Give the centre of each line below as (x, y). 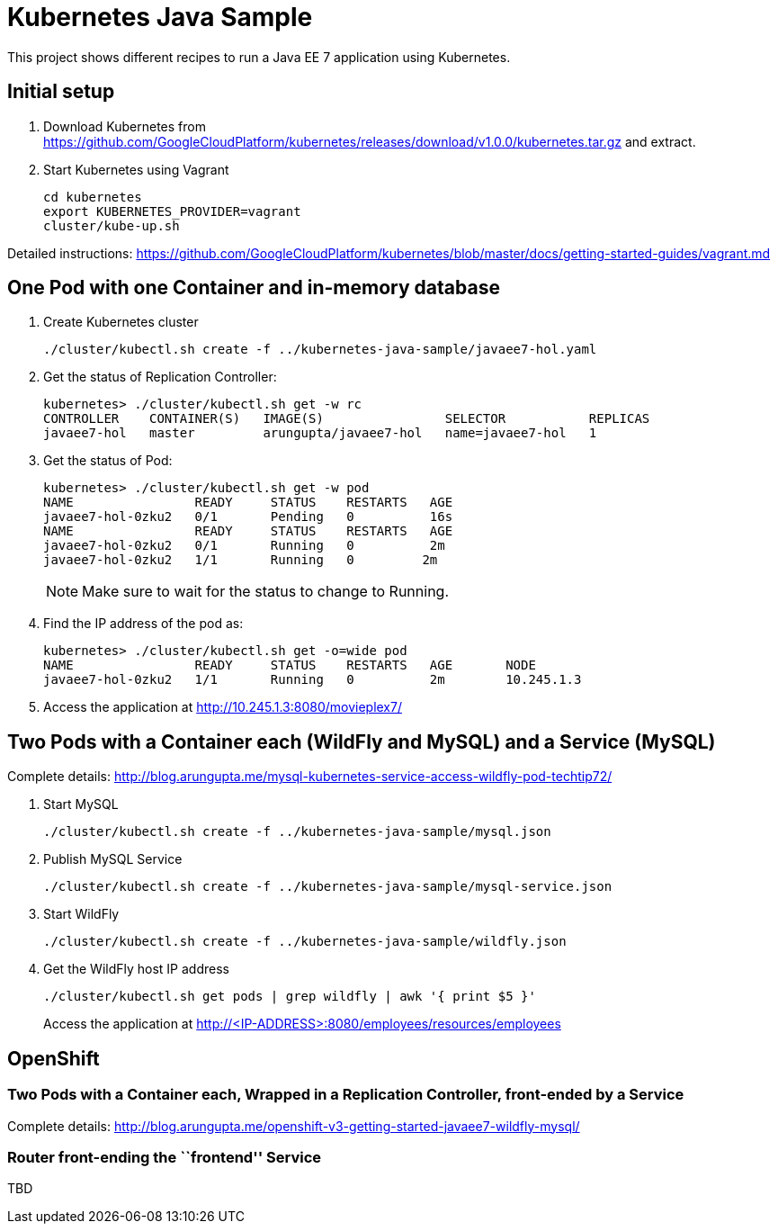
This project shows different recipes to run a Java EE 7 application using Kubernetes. (259, 57)
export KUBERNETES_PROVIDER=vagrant (172, 211)
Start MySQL (81, 804)
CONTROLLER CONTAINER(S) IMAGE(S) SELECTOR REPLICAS (347, 419)
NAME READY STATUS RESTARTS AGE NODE (290, 665)
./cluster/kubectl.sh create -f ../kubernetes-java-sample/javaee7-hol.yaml (320, 350)
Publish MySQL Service (113, 859)
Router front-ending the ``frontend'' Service (165, 1157)
